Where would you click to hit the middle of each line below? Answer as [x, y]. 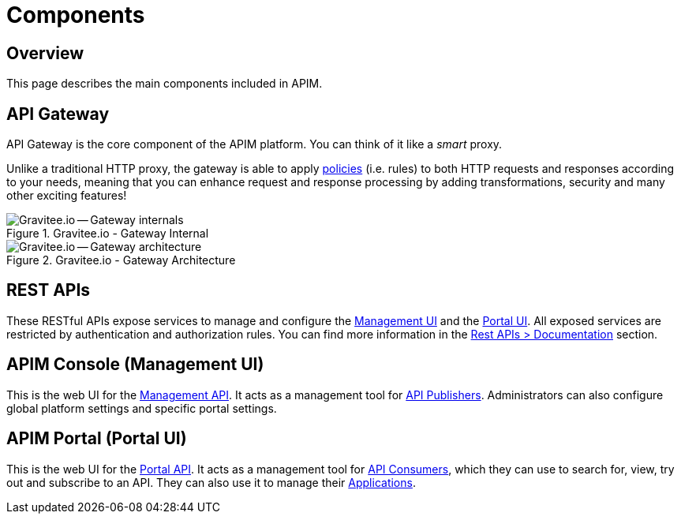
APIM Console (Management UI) [135, 365]
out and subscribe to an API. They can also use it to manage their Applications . [211, 482]
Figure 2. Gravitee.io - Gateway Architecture [121, 260]
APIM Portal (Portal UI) [97, 439]
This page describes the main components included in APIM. [165, 84]
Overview [45, 53]
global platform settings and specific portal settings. [142, 408]
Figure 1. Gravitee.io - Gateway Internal [108, 234]
